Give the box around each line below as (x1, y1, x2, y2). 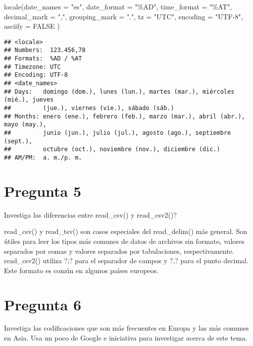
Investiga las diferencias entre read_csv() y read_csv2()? (4, 209, 177, 220)
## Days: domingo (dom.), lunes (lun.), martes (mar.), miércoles (4, 88, 235, 95)
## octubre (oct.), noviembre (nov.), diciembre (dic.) (4, 146, 220, 153)
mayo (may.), (4, 121, 47, 128)
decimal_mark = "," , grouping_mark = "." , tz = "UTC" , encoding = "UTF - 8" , (4, 11, 243, 21)
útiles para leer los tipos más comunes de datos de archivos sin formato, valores (4, 235, 245, 246)
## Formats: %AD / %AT (4, 55, 82, 62)
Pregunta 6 (4, 294, 82, 314)
